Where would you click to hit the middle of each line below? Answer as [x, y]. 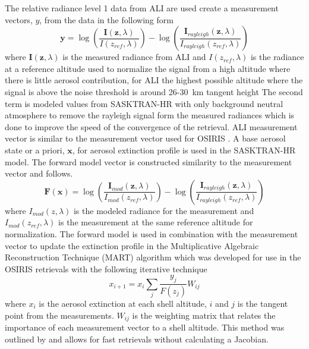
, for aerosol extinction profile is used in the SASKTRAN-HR [184, 150]
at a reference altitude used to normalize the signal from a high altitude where [148, 68]
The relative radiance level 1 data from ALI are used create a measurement [142, 8]
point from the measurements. [59, 315]
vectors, [19, 19]
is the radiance [277, 57]
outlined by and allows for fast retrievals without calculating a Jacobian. [137, 339]
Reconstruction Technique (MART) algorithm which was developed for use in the [153, 257]
